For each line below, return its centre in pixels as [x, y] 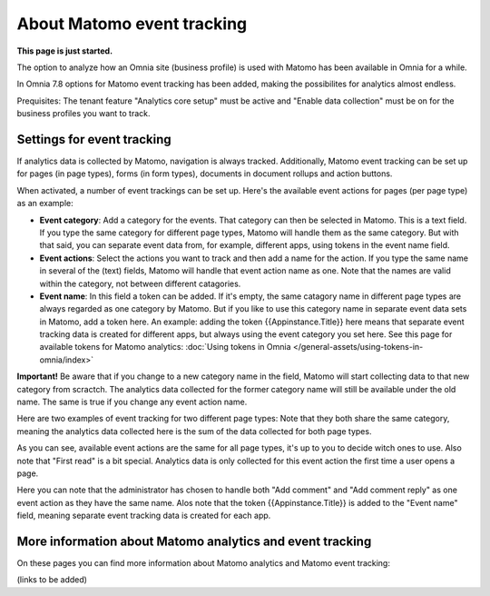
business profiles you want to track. [83, 114]
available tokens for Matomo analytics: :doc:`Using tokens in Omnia [165, 347]
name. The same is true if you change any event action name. [132, 402]
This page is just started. [65, 51]
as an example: [45, 204]
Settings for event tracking [94, 139]
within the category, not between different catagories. [140, 283]
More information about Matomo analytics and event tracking [194, 541]
